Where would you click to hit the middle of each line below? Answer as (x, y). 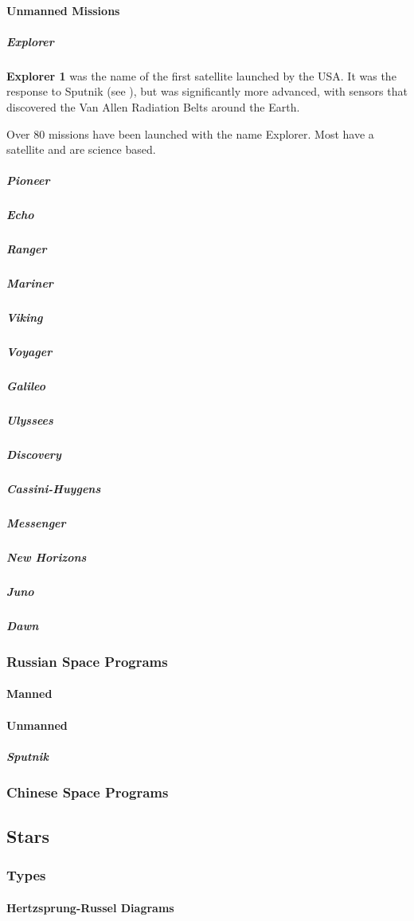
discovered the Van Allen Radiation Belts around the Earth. (153, 106)
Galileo (26, 386)
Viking (25, 317)
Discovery (34, 455)
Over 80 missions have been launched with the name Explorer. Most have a (190, 133)
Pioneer (28, 180)
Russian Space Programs (87, 661)
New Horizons (47, 557)
